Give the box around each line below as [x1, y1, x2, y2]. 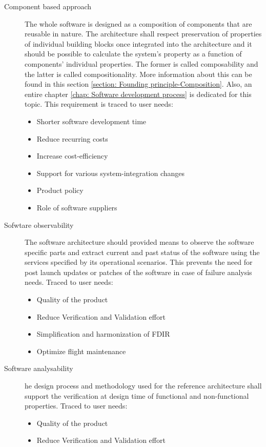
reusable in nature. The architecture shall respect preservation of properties [25, 28, 262, 39]
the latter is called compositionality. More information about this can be [25, 68, 252, 79]
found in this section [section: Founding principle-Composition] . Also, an [25, 79, 252, 89]
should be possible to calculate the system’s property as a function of [25, 48, 242, 59]
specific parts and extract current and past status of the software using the [25, 246, 260, 257]
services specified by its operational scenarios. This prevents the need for [25, 257, 253, 267]
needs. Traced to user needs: [25, 277, 113, 287]
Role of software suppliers [36, 202, 117, 212]
